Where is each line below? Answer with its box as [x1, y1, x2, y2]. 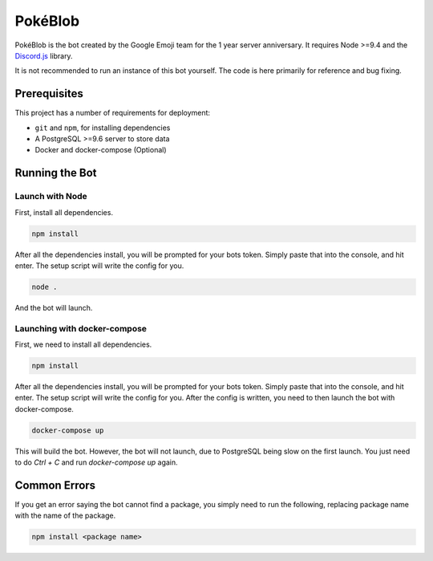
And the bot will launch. [14, 303, 93, 312]
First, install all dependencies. [14, 207, 114, 217]
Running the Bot [14, 166, 97, 180]
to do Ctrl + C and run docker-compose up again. [14, 457, 178, 467]
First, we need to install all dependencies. [14, 339, 152, 349]
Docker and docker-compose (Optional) [34, 145, 168, 155]
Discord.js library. [14, 51, 73, 60]
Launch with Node [14, 191, 87, 202]
